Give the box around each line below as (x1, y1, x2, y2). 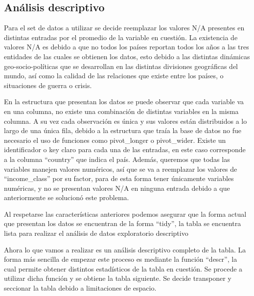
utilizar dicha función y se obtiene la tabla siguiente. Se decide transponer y (4, 273, 231, 283)
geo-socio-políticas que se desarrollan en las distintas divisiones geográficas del (4, 61, 238, 71)
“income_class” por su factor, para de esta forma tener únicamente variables (4, 173, 234, 183)
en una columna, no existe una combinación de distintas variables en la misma (4, 106, 239, 116)
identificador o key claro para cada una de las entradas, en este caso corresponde (4, 144, 246, 155)
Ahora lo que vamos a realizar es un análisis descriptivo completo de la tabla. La (4, 244, 246, 254)
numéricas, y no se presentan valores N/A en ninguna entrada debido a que (4, 182, 230, 193)
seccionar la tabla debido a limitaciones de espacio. (4, 283, 157, 293)
